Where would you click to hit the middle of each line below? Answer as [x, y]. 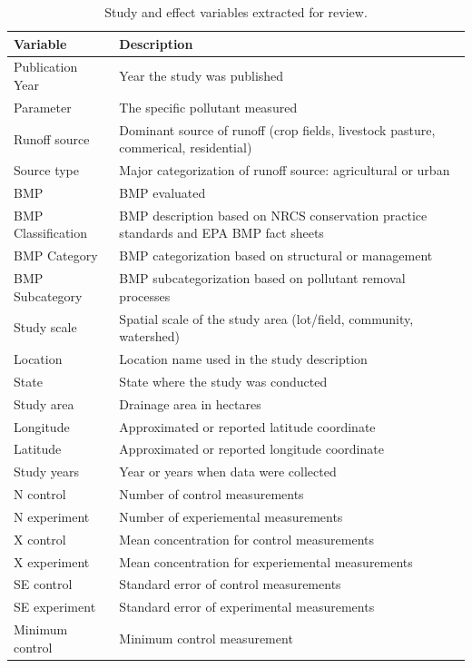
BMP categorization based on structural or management [276, 255]
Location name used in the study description [243, 359]
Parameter [43, 107]
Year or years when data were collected [228, 472]
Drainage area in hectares [190, 403]
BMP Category [56, 255]
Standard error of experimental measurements [247, 607]
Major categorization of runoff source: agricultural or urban [285, 170]
